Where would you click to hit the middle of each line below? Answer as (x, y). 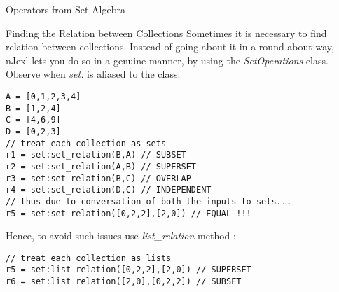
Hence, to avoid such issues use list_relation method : (121, 236)
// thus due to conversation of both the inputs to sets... (149, 201)
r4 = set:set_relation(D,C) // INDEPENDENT (109, 190)
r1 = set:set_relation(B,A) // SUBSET (96, 155)
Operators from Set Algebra (65, 9)
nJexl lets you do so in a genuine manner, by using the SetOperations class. (167, 60)
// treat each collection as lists (89, 258)
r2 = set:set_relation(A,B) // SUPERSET (101, 166)
